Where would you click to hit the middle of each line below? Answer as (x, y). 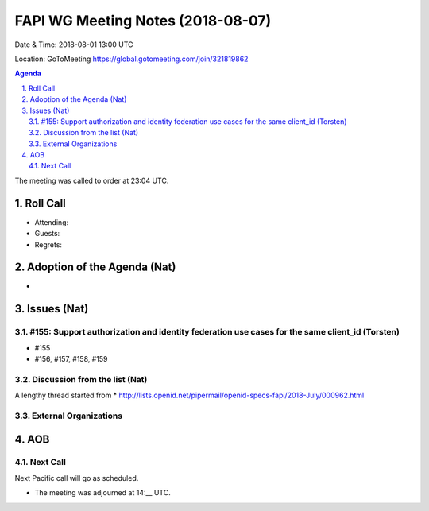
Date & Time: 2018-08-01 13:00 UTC (74, 45)
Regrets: (48, 244)
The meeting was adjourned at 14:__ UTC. (102, 493)
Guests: (47, 234)
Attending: (52, 222)
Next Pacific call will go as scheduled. (77, 478)
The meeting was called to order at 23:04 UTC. (92, 180)
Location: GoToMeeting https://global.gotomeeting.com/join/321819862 (131, 59)
